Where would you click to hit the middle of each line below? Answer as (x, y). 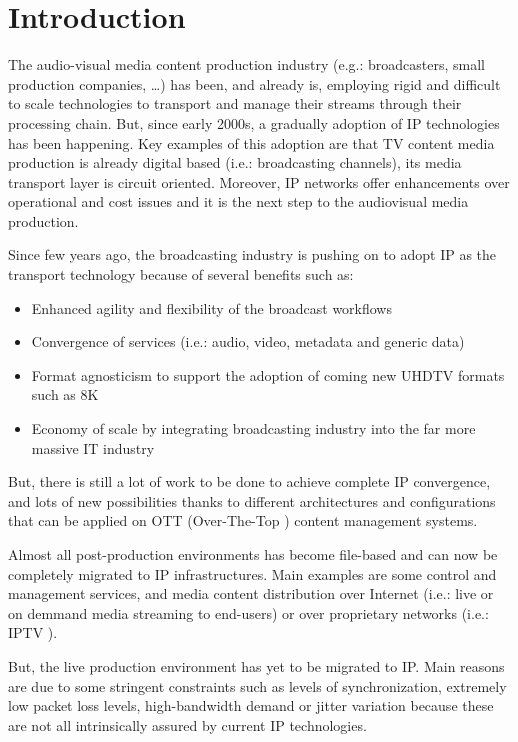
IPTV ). (33, 632)
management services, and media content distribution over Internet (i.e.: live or (251, 593)
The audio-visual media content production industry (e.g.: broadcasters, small (246, 64)
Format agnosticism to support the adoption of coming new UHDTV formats (268, 374)
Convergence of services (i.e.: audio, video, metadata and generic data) (248, 341)
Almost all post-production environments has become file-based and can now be (253, 554)
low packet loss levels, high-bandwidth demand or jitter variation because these (251, 705)
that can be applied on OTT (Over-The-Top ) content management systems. (243, 520)
